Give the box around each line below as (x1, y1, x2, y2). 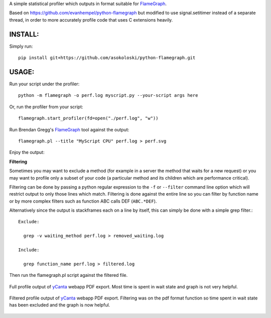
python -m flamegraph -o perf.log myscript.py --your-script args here (18, 93, 198, 98)
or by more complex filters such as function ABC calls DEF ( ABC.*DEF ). (9, 198, 157, 204)
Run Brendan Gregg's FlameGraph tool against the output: (9, 126, 129, 132)
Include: (18, 247, 40, 253)
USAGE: (9, 68, 35, 76)
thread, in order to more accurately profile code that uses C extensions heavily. (9, 17, 173, 23)
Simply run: (9, 43, 33, 49)
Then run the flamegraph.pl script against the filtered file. (9, 272, 128, 278)
